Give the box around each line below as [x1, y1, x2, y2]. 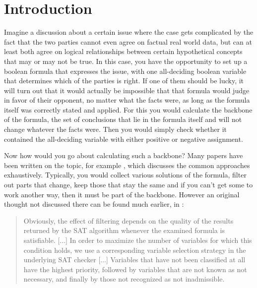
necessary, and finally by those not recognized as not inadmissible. [23, 274, 225, 284]
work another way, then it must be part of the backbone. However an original [4, 189, 240, 199]
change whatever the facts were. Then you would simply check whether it [4, 124, 227, 134]
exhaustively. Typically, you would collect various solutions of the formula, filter [4, 170, 247, 180]
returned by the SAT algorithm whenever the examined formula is [23, 225, 225, 235]
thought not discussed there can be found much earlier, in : [4, 199, 184, 209]
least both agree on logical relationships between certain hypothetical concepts [4, 46, 243, 57]
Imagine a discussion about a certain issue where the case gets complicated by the [4, 27, 254, 37]
